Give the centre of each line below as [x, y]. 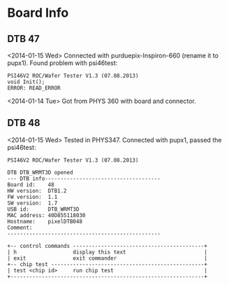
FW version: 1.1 [32, 197]
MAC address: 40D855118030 [46, 215]
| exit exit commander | [108, 258]
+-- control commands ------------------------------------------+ [108, 246]
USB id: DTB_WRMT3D [43, 209]
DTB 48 [24, 123]
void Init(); [26, 82]
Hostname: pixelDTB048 [45, 221]
